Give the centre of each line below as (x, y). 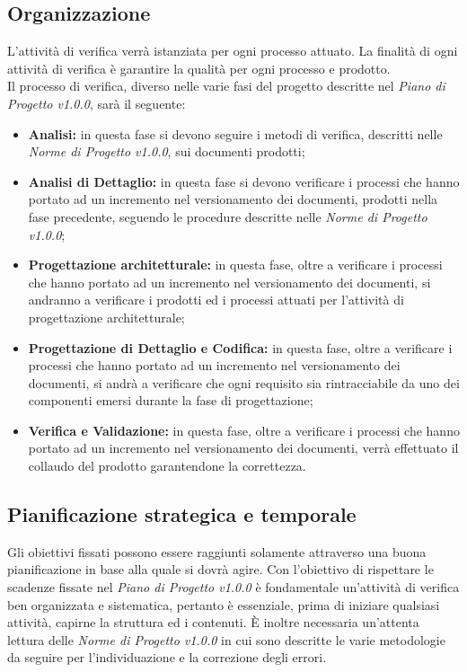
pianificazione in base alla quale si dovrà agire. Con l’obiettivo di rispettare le (220, 569)
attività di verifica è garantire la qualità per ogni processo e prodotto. (199, 68)
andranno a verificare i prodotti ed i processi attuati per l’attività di (216, 300)
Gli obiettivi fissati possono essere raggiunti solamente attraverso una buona (217, 551)
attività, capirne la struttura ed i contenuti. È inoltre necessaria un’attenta (213, 622)
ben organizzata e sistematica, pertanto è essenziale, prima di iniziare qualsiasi (224, 604)
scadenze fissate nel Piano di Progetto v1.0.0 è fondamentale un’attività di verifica (233, 587)
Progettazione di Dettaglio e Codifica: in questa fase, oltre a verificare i (240, 347)
